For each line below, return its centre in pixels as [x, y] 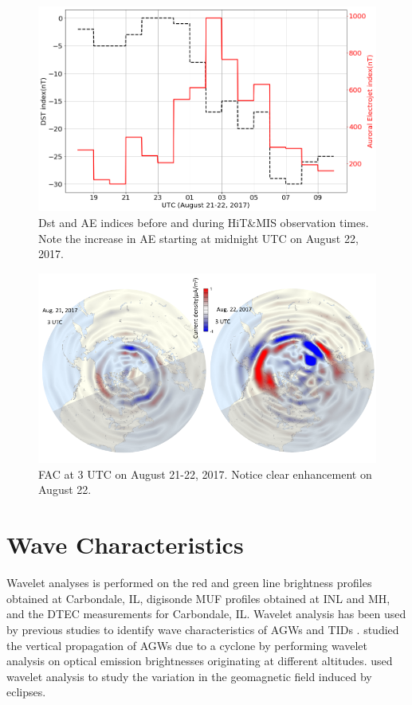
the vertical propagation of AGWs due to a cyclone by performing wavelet [187, 645]
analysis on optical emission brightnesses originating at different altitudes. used [200, 661]
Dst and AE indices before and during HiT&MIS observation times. [204, 222]
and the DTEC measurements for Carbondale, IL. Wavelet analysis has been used [206, 614]
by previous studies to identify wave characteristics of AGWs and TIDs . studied [203, 629]
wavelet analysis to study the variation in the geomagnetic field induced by [189, 676]
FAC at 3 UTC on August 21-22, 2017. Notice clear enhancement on [205, 474]
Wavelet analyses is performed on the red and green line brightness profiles [189, 583]
